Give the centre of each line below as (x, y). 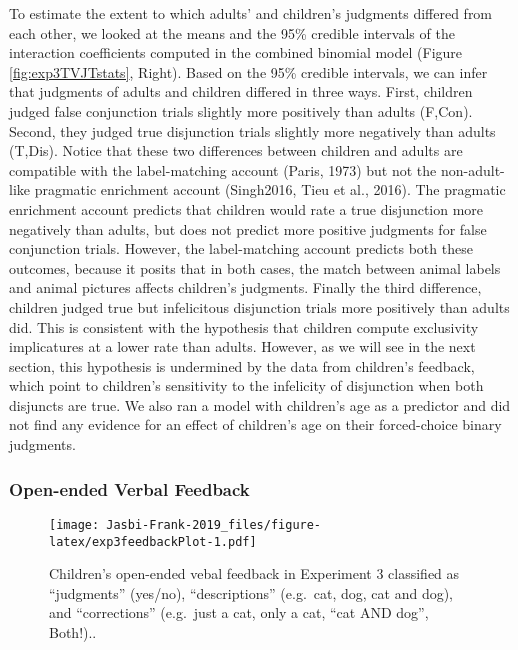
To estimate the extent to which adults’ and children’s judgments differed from (251, 13)
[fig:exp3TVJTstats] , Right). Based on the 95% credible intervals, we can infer (248, 71)
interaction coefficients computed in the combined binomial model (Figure (236, 52)
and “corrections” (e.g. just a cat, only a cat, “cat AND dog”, (239, 612)
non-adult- (472, 169)
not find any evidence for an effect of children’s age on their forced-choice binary (255, 424)
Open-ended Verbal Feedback (129, 488)
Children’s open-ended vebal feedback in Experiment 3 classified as (254, 573)
